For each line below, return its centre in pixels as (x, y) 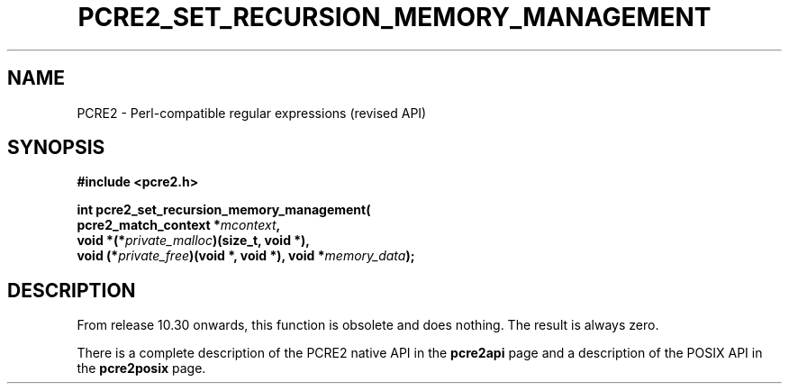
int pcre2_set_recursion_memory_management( (224, 210)
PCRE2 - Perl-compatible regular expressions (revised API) (252, 113)
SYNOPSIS (56, 148)
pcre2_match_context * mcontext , (179, 225)
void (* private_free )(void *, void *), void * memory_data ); (246, 256)
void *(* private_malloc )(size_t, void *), (194, 241)
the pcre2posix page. (141, 368)
